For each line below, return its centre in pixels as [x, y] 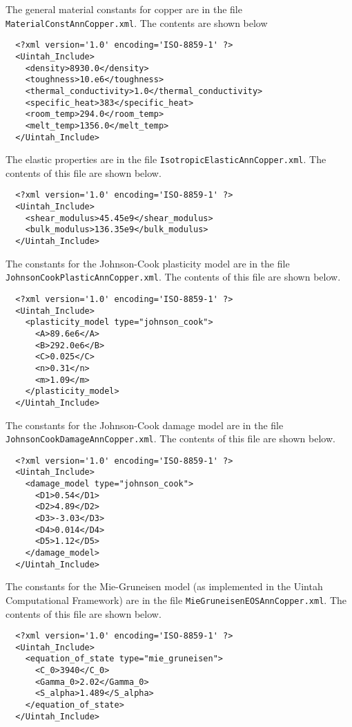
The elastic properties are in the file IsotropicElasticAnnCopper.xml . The [166, 159]
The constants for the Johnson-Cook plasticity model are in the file [148, 263]
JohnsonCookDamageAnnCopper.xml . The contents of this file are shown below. [170, 438]
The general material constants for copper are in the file [124, 9]
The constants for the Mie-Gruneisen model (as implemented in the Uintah [164, 586]
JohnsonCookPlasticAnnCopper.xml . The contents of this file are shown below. [173, 277]
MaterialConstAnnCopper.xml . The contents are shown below [137, 22]
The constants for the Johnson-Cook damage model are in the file [145, 425]
